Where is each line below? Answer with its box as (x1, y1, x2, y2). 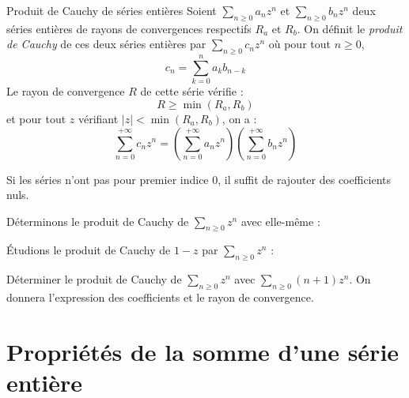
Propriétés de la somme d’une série (6, 335, 400, 367)
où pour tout (268, 36, 331, 52)
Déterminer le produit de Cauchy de (6, 271, 182, 287)
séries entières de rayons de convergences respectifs (6, 20, 252, 36)
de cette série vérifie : (140, 83, 244, 99)
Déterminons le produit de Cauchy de (6, 212, 189, 229)
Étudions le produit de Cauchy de (6, 242, 171, 258)
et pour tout (6, 110, 66, 126)
